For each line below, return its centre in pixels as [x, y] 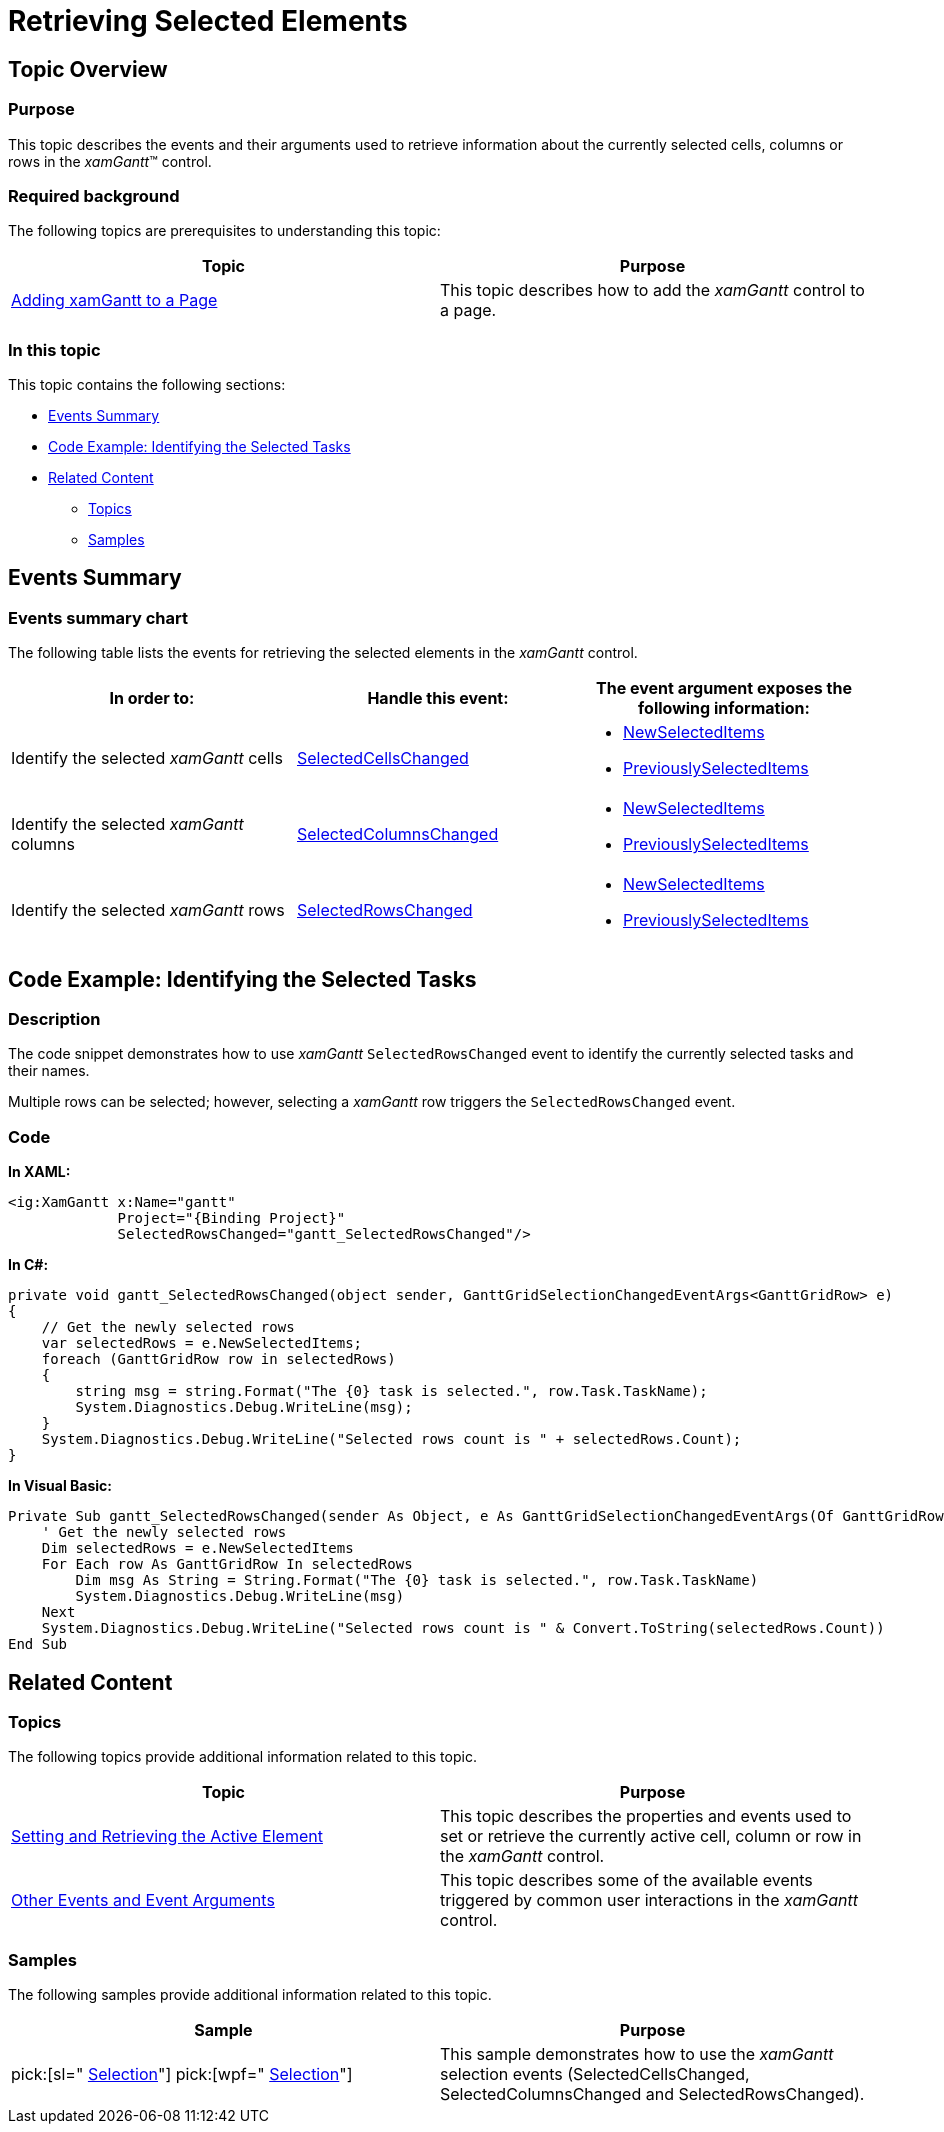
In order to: [152, 698]
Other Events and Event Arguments [143, 1900]
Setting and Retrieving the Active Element [167, 1836]
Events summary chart [98, 617]
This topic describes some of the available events [626, 1880]
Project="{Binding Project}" [231, 1218]
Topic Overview [88, 69]
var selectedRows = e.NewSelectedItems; [202, 1343]
